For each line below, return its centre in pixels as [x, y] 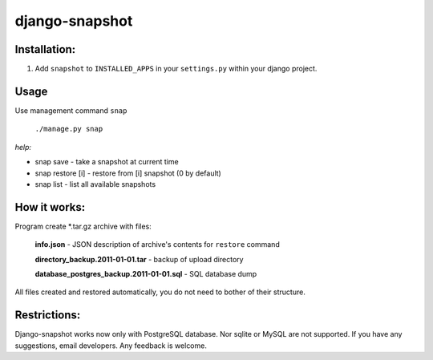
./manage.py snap [69, 129]
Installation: [45, 49]
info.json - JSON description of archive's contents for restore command [157, 245]
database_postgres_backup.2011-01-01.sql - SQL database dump [146, 274]
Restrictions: [48, 316]
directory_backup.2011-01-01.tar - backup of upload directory [139, 259]
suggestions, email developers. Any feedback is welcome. [111, 346]
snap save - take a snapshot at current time [107, 162]
